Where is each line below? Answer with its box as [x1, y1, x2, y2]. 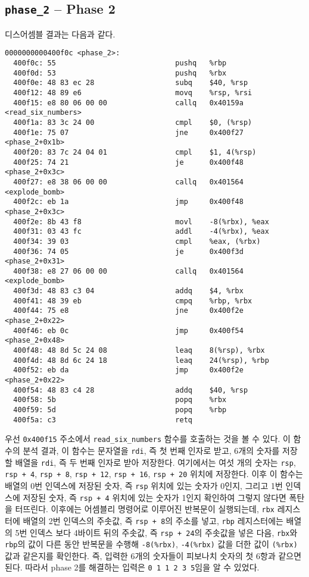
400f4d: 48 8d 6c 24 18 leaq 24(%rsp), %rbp [13, 356, 269, 365]
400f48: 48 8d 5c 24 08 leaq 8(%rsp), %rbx [13, 346, 265, 355]
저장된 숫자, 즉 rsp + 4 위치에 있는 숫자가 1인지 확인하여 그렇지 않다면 [23, 491, 286, 503]
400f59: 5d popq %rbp [13, 406, 227, 414]
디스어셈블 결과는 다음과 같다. [5, 27, 116, 40]
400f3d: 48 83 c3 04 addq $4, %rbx [13, 287, 244, 296]
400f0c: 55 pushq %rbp [13, 59, 227, 68]
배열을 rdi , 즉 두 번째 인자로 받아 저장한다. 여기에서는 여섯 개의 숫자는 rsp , [15, 456, 296, 468]
